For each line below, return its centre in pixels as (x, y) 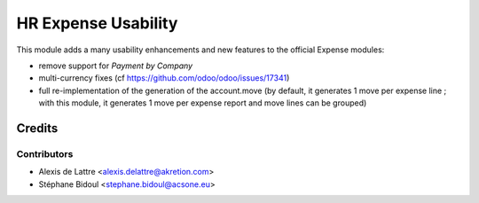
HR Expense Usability (97, 23)
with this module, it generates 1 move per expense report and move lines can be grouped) (203, 103)
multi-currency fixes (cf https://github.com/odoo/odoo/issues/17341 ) (164, 78)
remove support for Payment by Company (116, 66)
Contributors (45, 153)
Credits (37, 128)
